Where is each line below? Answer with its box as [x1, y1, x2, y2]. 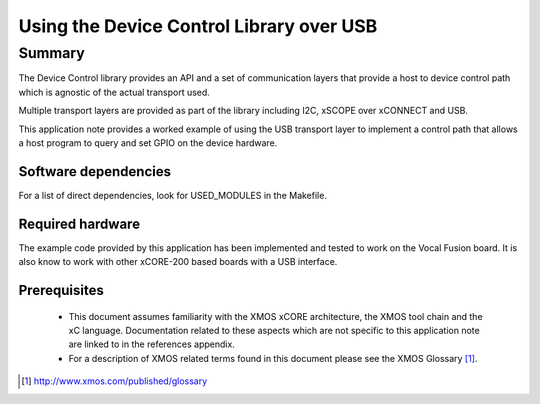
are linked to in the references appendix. [68, 338, 235, 350]
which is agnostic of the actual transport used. [18, 86, 210, 98]
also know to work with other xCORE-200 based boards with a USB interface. [18, 256, 338, 268]
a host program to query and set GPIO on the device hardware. [18, 136, 278, 149]
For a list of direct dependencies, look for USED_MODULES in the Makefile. [18, 189, 327, 201]
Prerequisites [18, 281, 104, 299]
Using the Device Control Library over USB [18, 15, 378, 37]
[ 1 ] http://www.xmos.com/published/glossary [21, 375, 208, 387]
